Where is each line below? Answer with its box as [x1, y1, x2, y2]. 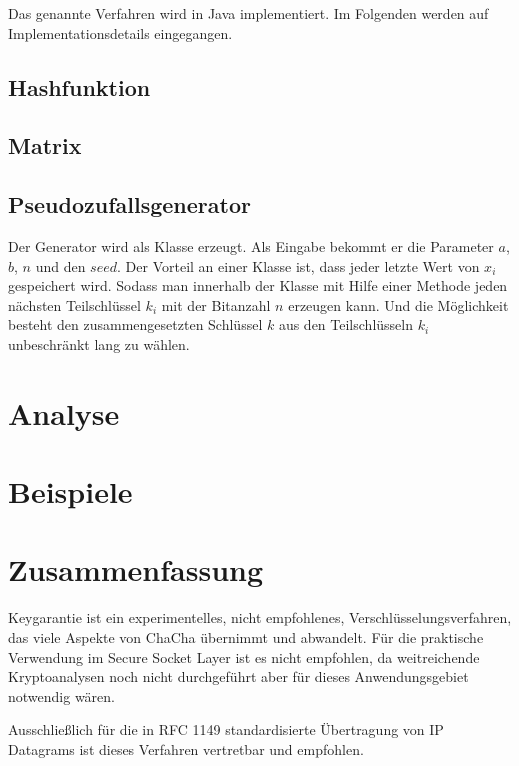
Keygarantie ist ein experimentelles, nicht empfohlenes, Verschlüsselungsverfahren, [8, 607, 512, 628]
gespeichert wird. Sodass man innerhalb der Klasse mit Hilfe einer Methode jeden [8, 275, 508, 296]
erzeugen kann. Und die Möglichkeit [288, 294, 509, 315]
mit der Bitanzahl [161, 294, 271, 315]
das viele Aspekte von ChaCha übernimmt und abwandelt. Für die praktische [8, 626, 484, 647]
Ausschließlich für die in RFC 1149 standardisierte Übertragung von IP [8, 719, 444, 740]
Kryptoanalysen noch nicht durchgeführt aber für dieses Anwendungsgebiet [8, 666, 469, 687]
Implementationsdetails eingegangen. [8, 22, 233, 43]
